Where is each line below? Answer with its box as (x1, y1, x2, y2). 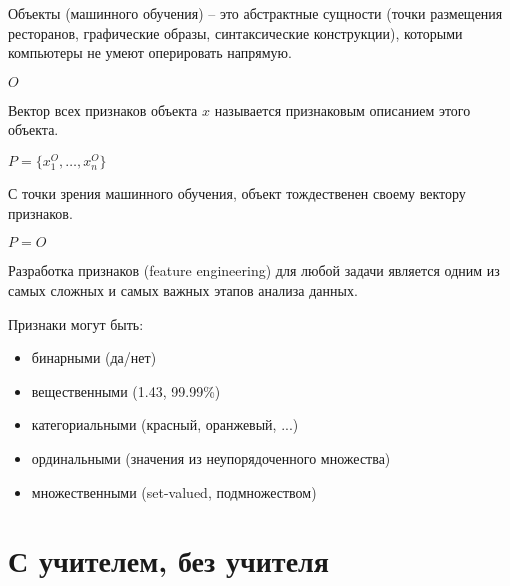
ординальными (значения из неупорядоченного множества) (31, 447, 391, 468)
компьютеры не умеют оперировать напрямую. (8, 42, 292, 63)
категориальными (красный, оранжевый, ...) (31, 414, 299, 435)
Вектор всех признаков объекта (8, 99, 198, 120)
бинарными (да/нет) (31, 347, 157, 368)
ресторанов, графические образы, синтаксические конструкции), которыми (8, 22, 463, 43)
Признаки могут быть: (8, 313, 144, 334)
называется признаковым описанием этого (214, 99, 471, 120)
